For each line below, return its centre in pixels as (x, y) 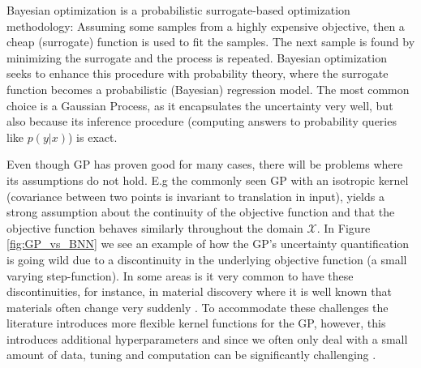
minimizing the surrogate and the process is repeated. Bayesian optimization (197, 57)
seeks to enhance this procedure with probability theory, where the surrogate (198, 73)
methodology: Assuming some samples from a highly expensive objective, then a (206, 26)
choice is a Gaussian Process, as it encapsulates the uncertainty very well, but (200, 105)
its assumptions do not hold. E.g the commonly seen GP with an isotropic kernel (208, 180)
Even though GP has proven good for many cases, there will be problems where (205, 164)
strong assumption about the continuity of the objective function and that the (201, 212)
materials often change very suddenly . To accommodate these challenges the (198, 307)
